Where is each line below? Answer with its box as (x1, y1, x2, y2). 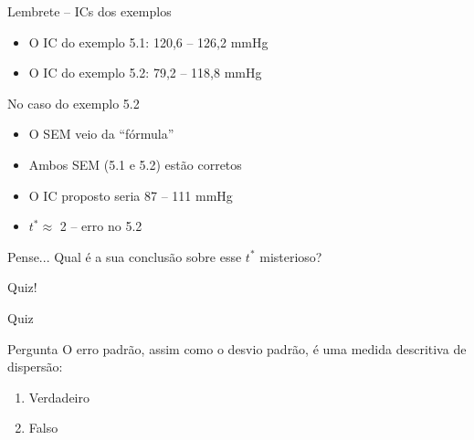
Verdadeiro (28, 387, 90, 406)
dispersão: (7, 357, 63, 376)
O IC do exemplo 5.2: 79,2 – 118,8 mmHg (28, 63, 262, 82)
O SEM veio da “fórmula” (28, 124, 174, 143)
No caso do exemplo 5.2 (7, 93, 140, 112)
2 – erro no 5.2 (59, 216, 142, 236)
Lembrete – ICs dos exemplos (7, 2, 172, 20)
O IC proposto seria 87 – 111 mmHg (28, 185, 233, 204)
